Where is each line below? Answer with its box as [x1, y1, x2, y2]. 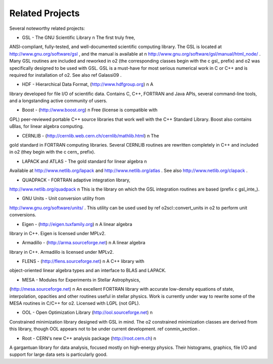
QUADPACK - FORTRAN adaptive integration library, [22, 177, 131, 183]
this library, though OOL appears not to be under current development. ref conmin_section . [9, 326, 200, 332]
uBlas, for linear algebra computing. [9, 123, 84, 129]
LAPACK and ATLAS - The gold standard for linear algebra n [22, 158, 147, 164]
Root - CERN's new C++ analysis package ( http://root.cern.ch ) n [22, 335, 156, 341]
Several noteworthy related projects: [9, 25, 85, 31]
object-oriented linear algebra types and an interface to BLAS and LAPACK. [9, 267, 166, 274]
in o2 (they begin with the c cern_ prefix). [9, 149, 96, 155]
